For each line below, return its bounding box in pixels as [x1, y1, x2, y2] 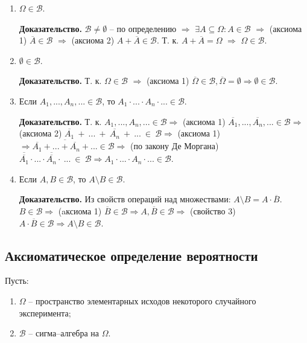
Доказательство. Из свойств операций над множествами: [19, 193, 231, 205]
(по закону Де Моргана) [130, 139, 219, 152]
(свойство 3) [190, 205, 236, 217]
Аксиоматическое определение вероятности [5, 246, 258, 264]
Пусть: [5, 274, 29, 287]
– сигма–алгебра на [28, 327, 100, 339]
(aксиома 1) [58, 205, 102, 217]
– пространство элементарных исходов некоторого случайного [28, 294, 256, 307]
